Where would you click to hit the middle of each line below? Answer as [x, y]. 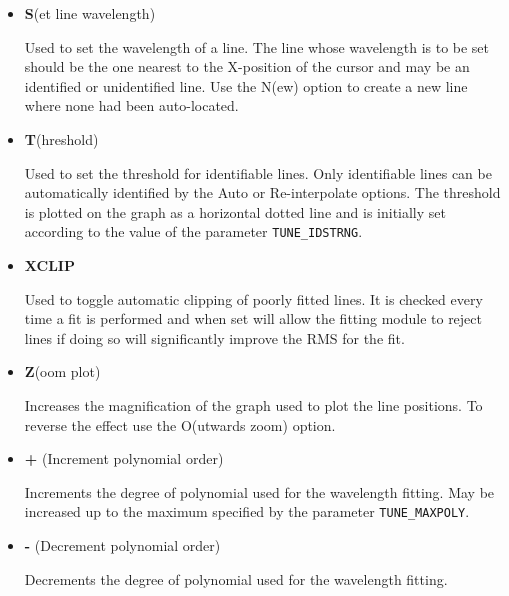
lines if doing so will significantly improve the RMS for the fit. [214, 337]
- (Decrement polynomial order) [122, 545]
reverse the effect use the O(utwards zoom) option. [180, 424]
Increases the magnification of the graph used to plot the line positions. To [253, 404]
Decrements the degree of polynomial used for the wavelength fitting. [236, 578]
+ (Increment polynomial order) [124, 458]
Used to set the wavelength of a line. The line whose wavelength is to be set [257, 46]
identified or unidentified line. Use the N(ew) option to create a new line [246, 85]
